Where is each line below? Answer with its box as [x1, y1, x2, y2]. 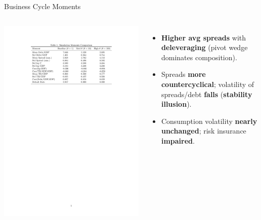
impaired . [161, 135, 195, 146]
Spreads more [161, 69, 206, 79]
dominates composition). [161, 52, 237, 62]
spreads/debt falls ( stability [161, 89, 252, 99]
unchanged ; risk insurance [161, 125, 246, 136]
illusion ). [161, 99, 192, 109]
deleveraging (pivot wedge [161, 42, 248, 53]
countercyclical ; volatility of [161, 78, 254, 89]
